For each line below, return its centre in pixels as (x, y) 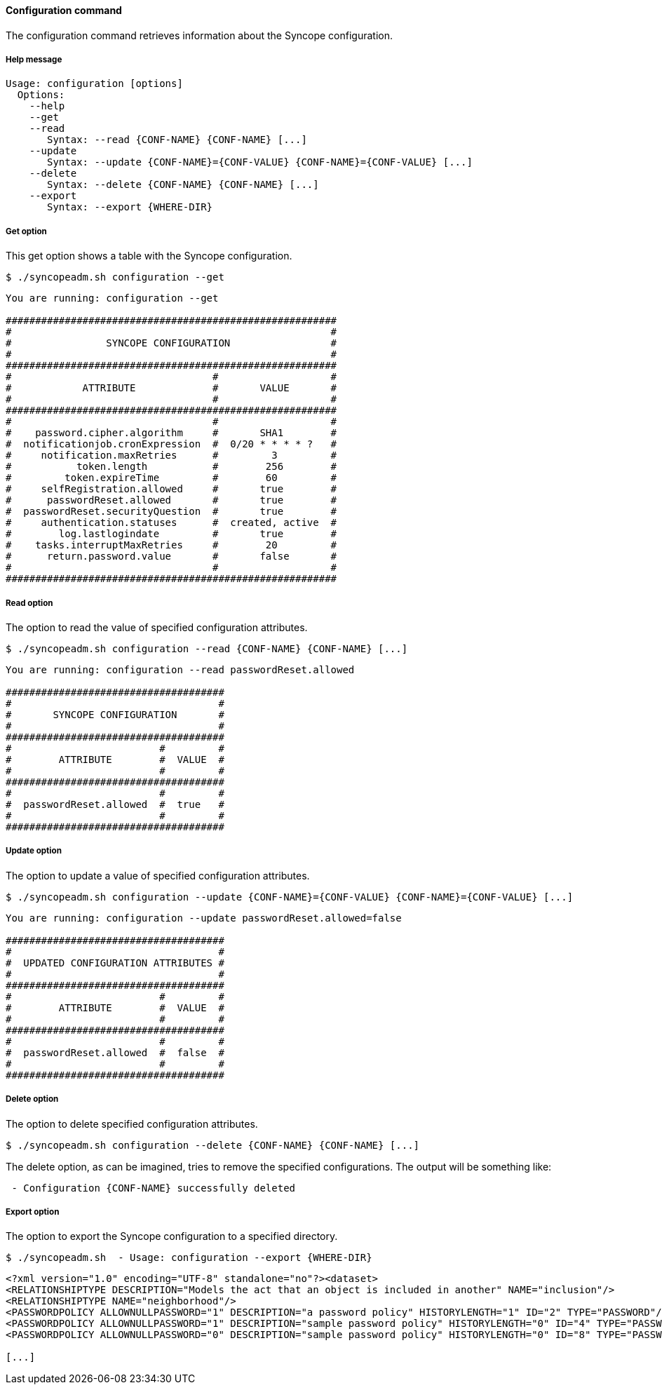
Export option (33, 1212)
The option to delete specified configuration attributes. (132, 1124)
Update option (34, 851)
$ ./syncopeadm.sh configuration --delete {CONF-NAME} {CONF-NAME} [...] (213, 1145)
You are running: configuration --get (112, 298)
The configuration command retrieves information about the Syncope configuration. (200, 35)
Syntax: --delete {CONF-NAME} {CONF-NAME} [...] (183, 185)
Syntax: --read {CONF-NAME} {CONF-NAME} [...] (177, 140)
